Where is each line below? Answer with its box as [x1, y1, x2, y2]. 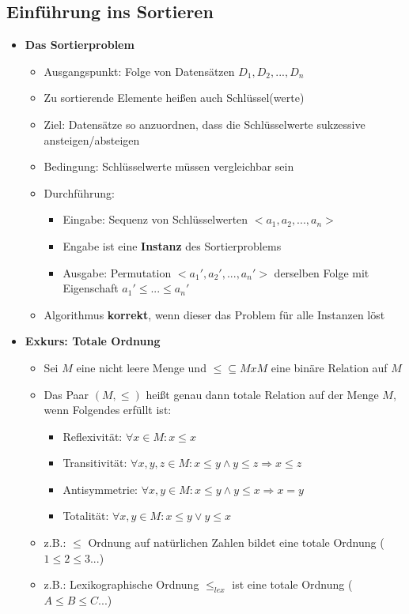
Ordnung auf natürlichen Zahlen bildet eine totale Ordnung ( [88, 534, 384, 551]
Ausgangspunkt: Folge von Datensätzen [44, 62, 235, 79]
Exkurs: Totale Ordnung [25, 333, 161, 349]
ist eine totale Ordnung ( [232, 576, 353, 593]
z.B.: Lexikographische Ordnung [44, 576, 199, 593]
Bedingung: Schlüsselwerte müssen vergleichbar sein [44, 158, 294, 175]
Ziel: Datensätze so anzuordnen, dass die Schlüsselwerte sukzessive [44, 115, 365, 132]
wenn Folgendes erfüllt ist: [44, 401, 172, 418]
